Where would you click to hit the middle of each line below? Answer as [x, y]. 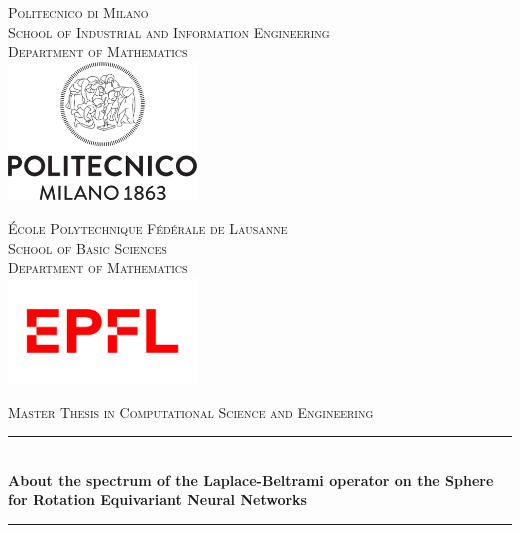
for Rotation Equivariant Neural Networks [157, 499]
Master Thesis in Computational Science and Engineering [191, 411]
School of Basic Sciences [87, 247]
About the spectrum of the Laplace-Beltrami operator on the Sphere [251, 479]
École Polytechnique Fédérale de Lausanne [148, 228]
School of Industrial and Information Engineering [169, 31]
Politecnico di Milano [78, 12]
